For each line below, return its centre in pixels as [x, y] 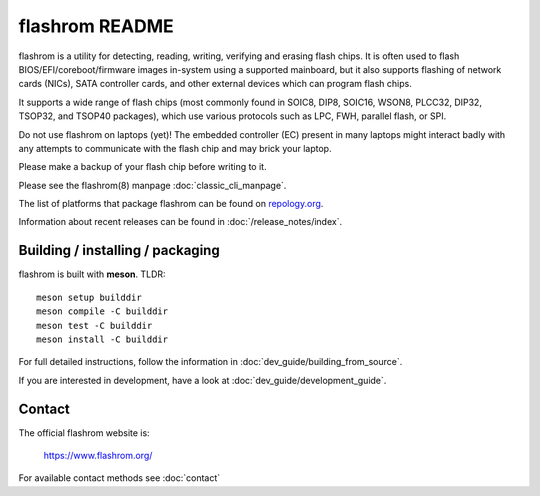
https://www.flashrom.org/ [98, 455]
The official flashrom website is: [84, 432]
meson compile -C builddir [102, 311]
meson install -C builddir [102, 339]
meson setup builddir [89, 297]
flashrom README [96, 26]
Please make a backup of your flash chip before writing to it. [142, 167]
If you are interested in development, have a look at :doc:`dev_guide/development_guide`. [202, 380]
